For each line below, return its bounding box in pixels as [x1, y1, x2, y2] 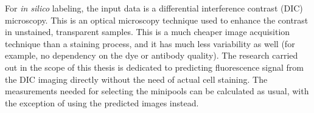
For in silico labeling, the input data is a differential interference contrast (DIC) [5, 2, 303, 14]
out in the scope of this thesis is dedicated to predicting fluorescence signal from [5, 60, 304, 73]
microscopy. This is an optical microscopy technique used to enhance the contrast [5, 13, 309, 26]
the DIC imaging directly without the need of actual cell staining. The [5, 73, 268, 85]
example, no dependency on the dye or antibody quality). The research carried [5, 49, 298, 62]
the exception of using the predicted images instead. [5, 96, 199, 109]
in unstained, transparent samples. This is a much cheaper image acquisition [5, 25, 290, 38]
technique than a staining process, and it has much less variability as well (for [5, 37, 295, 50]
